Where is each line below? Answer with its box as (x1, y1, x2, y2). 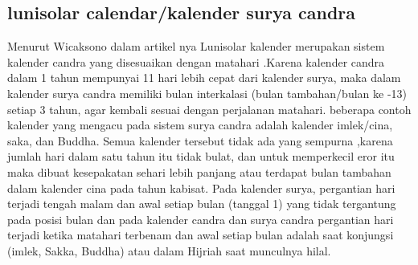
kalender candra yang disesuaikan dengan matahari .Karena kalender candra (7, 53, 385, 70)
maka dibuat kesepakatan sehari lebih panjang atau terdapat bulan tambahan (7, 163, 391, 180)
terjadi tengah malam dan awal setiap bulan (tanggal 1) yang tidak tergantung (7, 195, 396, 212)
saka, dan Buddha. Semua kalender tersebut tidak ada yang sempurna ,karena (7, 132, 393, 149)
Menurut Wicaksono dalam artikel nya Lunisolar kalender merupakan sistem (7, 38, 385, 55)
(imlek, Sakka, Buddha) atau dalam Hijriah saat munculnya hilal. (7, 242, 331, 259)
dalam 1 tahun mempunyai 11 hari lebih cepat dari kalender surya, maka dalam (7, 69, 401, 86)
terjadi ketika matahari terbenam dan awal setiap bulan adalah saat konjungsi (7, 226, 394, 243)
